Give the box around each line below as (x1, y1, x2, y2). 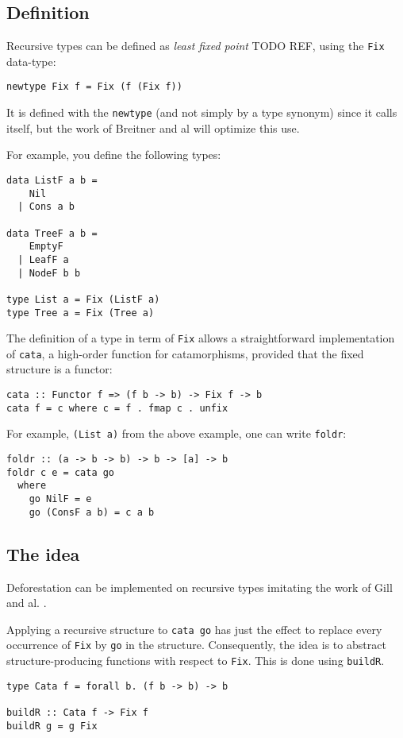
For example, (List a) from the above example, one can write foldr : (6, 425, 347, 442)
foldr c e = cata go (6, 466, 115, 478)
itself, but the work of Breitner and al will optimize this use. (6, 119, 300, 136)
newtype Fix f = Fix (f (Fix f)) (6, 81, 182, 93)
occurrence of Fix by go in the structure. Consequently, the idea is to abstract (6, 636, 386, 653)
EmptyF (29, 241, 63, 253)
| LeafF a (17, 253, 69, 265)
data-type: (6, 52, 56, 69)
